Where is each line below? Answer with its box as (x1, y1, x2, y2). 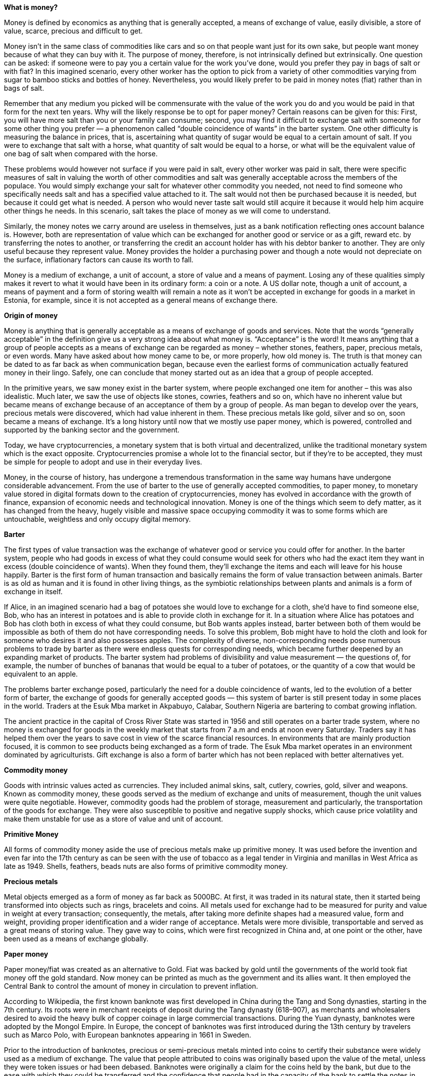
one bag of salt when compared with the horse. (4, 149, 158, 158)
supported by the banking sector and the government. (4, 426, 180, 434)
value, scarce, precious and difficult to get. (4, 27, 143, 35)
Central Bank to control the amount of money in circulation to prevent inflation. (4, 982, 258, 990)
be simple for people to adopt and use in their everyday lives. (4, 458, 202, 466)
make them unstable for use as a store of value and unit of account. (4, 815, 223, 823)
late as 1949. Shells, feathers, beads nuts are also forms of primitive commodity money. (4, 862, 288, 870)
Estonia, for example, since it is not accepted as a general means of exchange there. (4, 296, 278, 304)
